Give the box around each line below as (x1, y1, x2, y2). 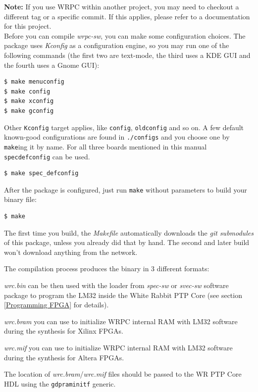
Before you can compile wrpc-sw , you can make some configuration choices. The (4, 30, 246, 41)
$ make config (4, 88, 51, 95)
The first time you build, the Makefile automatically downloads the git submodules (4, 227, 254, 238)
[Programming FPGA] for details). (4, 299, 109, 310)
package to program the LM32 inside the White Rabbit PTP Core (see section (4, 290, 242, 300)
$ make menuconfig (4, 78, 64, 86)
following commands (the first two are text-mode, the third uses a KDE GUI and (4, 49, 251, 60)
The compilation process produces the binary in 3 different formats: (4, 263, 209, 274)
